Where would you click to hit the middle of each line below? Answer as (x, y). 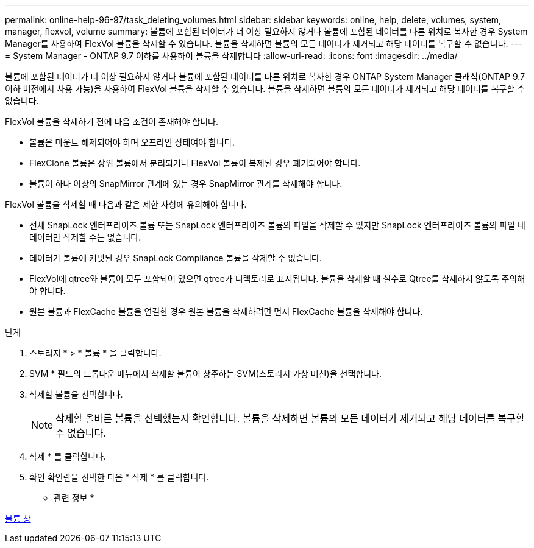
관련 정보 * (74, 498)
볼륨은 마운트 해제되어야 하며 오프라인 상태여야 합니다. (132, 142)
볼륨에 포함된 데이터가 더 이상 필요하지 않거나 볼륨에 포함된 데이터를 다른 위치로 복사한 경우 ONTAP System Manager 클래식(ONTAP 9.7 (265, 76)
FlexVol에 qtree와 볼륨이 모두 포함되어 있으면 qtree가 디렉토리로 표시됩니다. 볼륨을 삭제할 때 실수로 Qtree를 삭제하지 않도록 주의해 (277, 279)
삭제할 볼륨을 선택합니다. (76, 394)
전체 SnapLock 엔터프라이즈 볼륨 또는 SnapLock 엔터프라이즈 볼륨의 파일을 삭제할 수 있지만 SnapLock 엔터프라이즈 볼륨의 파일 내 (277, 225)
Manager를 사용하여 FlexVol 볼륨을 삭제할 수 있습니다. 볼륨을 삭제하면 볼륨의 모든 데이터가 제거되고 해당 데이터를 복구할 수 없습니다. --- (264, 44)
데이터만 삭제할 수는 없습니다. (85, 237)
